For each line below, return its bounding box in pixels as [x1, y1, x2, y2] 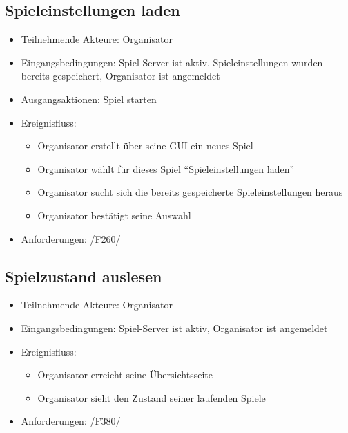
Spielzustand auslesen [5, 265, 162, 286]
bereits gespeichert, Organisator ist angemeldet [21, 68, 220, 83]
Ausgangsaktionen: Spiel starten [21, 91, 157, 106]
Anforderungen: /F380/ [21, 414, 121, 428]
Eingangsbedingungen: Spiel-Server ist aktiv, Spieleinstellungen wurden [21, 55, 323, 69]
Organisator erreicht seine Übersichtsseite [37, 367, 213, 382]
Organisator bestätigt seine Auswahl [37, 208, 191, 222]
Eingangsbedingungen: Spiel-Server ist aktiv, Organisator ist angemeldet [21, 320, 328, 335]
